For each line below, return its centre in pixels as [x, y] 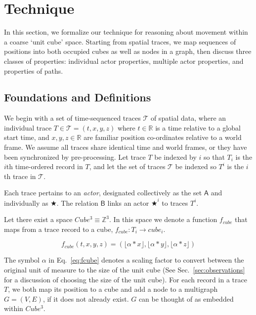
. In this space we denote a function [163, 219]
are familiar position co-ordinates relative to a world [163, 137]
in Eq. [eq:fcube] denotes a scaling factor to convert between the [146, 260]
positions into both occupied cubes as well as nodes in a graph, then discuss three [128, 51]
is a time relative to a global [198, 127]
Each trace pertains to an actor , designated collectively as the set [103, 193]
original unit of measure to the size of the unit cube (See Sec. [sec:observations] [125, 269]
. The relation [77, 202]
